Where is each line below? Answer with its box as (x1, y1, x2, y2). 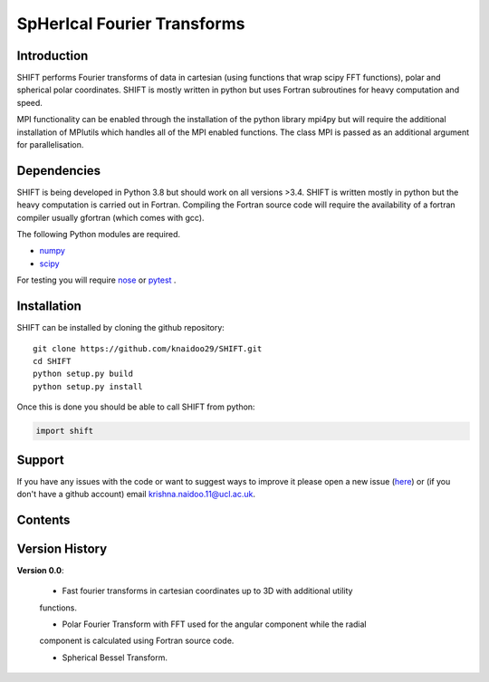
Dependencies (16, 163, 101, 178)
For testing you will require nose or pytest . (16, 274, 177, 285)
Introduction (16, 48, 89, 63)
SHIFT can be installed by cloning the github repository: (16, 322, 225, 333)
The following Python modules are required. (16, 229, 181, 240)
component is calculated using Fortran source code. (39, 635, 235, 647)
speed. (16, 97, 43, 108)
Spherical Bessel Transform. (62, 652, 168, 663)
